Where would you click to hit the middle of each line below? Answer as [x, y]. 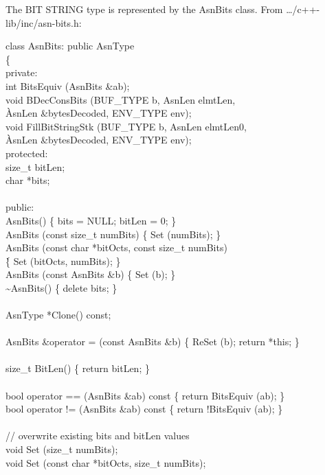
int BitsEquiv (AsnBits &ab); [68, 85]
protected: [27, 153]
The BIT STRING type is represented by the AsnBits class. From [144, 9]
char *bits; [28, 180]
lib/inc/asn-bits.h [42, 22]
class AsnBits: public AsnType [70, 46]
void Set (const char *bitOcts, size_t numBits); [106, 462]
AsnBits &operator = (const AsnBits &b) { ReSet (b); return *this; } [153, 341]
